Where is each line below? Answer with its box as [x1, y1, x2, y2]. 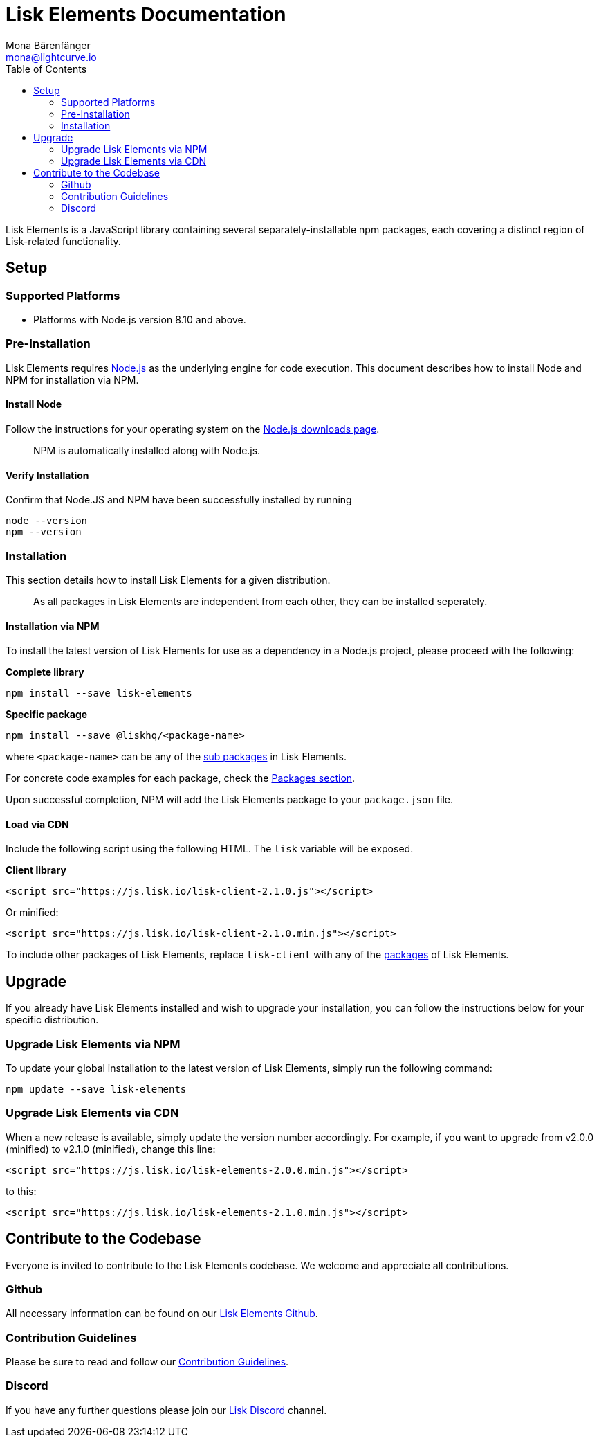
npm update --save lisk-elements [6, 1083, 187, 1095]
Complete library [6, 666, 84, 679]
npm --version [6, 526, 82, 538]
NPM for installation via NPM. [6, 373, 139, 386]
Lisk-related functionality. [6, 235, 121, 247]
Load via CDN [6, 818, 69, 830]
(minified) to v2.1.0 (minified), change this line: [6, 1142, 216, 1155]
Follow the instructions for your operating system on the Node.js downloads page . [6, 422, 380, 435]
